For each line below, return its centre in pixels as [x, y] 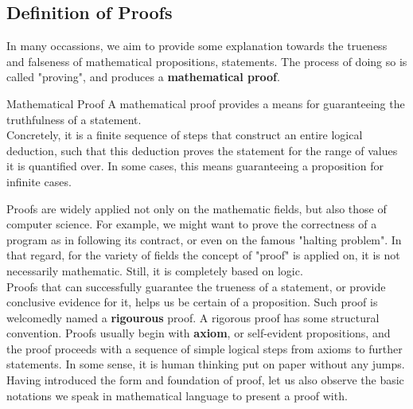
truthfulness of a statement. [74, 119]
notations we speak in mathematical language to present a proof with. [177, 395]
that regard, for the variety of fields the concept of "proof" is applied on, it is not [203, 255]
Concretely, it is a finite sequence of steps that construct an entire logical [185, 135]
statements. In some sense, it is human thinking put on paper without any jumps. [206, 364]
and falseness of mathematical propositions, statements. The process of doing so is [207, 61]
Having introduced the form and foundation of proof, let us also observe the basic [205, 380]
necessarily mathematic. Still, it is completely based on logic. [155, 270]
